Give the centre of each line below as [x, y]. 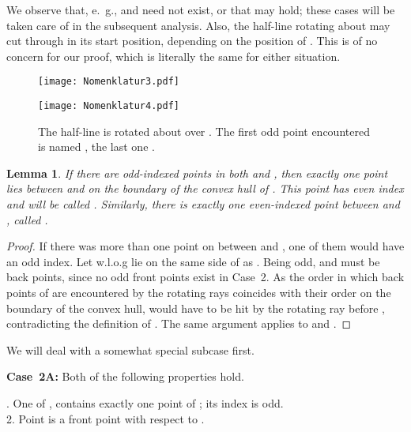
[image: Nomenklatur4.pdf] [109, 106]
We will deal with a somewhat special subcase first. [130, 349]
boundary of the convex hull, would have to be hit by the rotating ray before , [196, 308]
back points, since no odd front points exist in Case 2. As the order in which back [205, 277]
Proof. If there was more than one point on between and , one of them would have [205, 246]
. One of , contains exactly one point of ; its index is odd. [145, 403]
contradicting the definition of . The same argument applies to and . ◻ [179, 323]
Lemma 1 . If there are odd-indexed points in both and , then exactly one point [197, 173]
